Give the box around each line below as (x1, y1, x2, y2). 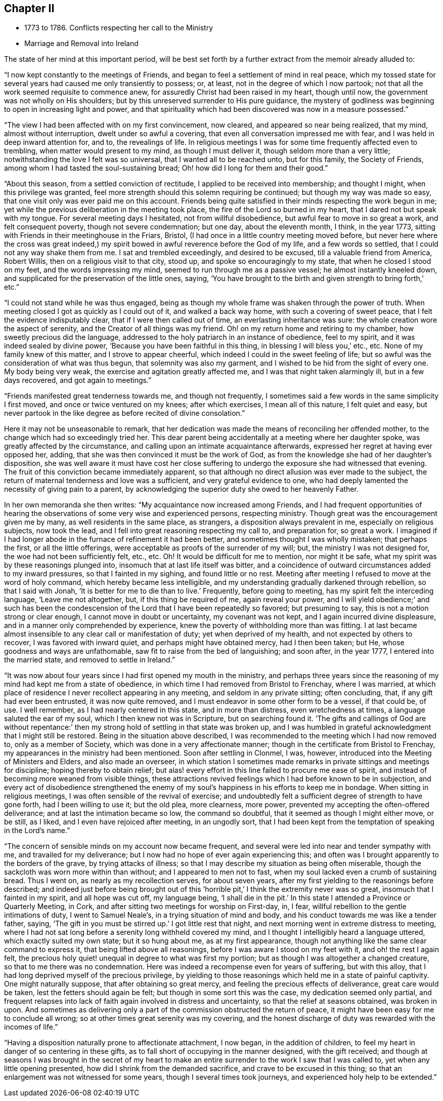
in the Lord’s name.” (4, 826, 70, 835)
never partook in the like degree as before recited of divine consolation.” (4, 409, 245, 418)
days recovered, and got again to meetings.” (4, 376, 152, 385)
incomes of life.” (4, 1023, 58, 1032)
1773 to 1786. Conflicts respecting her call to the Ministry (24, 23, 213, 32)
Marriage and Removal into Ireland (24, 39, 139, 48)
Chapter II (4, 2, 55, 15)
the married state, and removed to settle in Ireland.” (4, 655, 175, 664)
